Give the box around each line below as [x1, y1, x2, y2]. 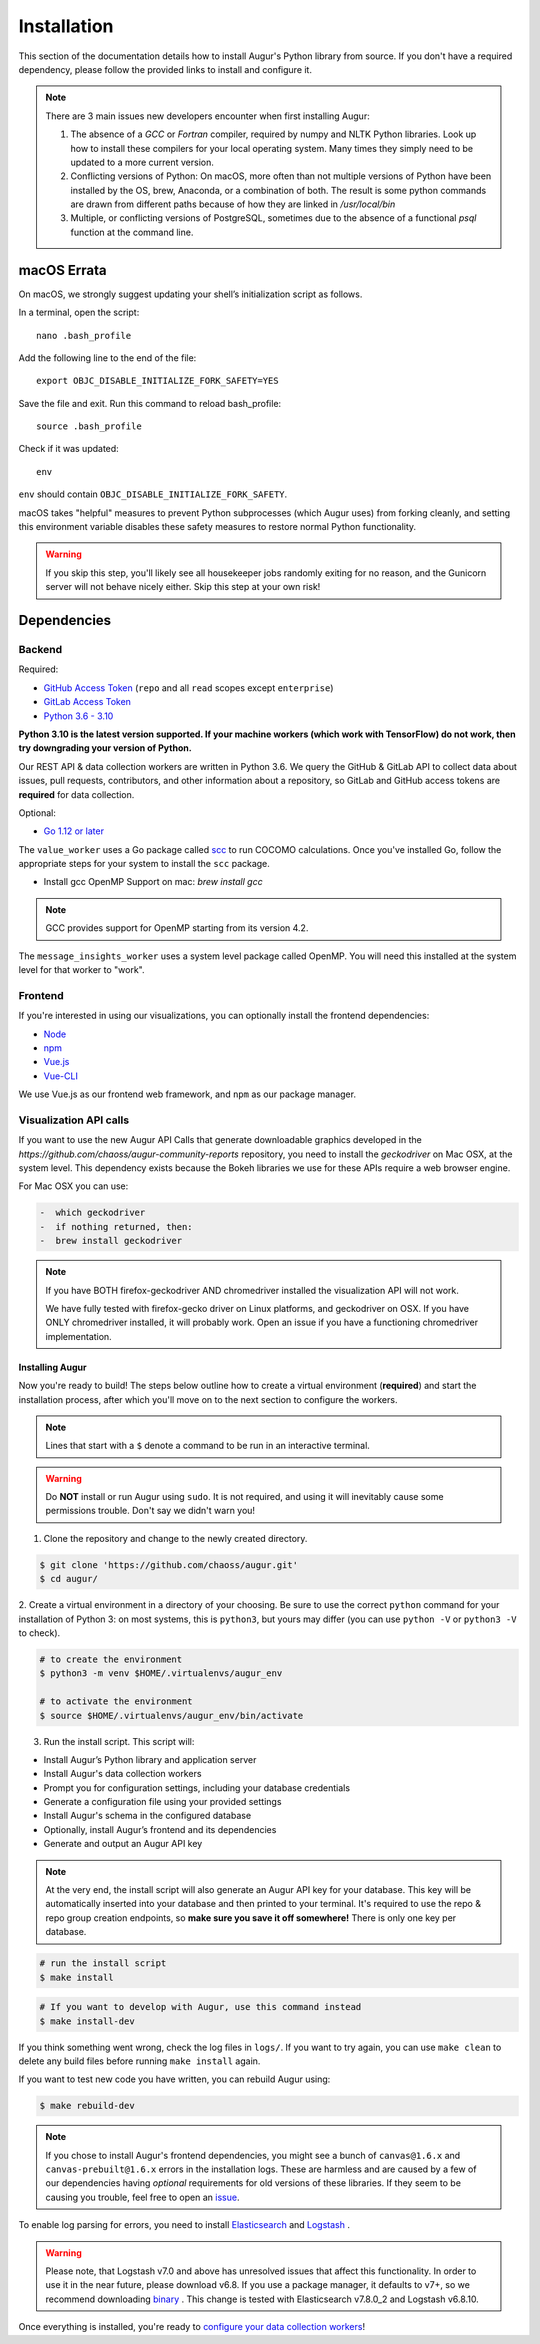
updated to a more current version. [70, 156, 215, 168]
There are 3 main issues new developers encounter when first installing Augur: [45, 110, 370, 122]
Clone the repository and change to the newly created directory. [43, 1532, 308, 1544]
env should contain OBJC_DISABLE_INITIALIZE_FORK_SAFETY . [18, 488, 288, 500]
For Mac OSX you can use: [18, 1180, 129, 1192]
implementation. [45, 1330, 112, 1342]
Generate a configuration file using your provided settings [43, 1796, 282, 1808]
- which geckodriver [39, 1207, 146, 1219]
